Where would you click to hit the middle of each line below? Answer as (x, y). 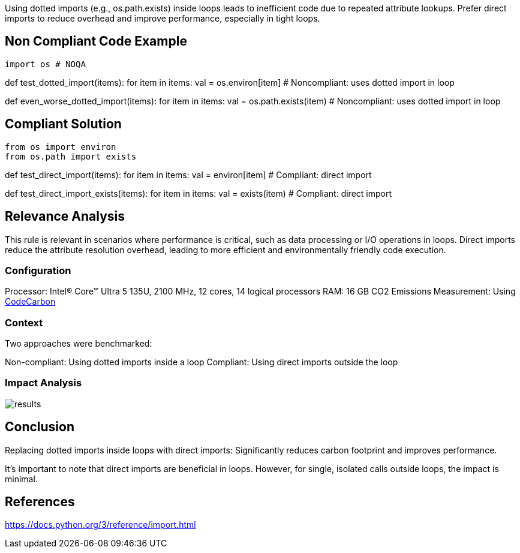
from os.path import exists (71, 156)
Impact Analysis (43, 383)
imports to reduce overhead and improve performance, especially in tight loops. (163, 18)
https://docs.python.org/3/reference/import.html (100, 525)
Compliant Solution (63, 124)
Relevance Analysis (65, 217)
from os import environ (61, 147)
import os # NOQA (45, 64)
